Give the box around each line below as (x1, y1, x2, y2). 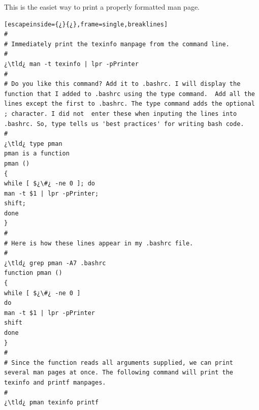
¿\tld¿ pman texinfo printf (4, 399, 99, 406)
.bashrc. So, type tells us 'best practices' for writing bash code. (4, 120, 244, 128)
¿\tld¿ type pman (4, 140, 62, 147)
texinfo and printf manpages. (4, 379, 106, 386)
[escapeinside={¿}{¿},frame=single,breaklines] (4, 20, 168, 28)
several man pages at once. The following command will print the (4, 369, 234, 376)
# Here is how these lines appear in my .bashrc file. (4, 239, 193, 247)
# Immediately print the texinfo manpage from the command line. (4, 40, 230, 48)
